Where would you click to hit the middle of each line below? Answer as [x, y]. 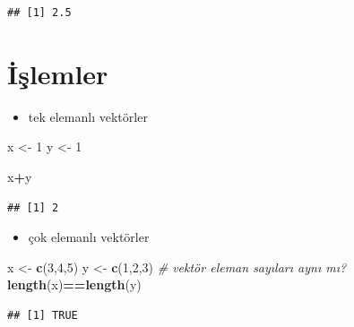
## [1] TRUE [43, 315]
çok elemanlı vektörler [89, 237]
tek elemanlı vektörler [88, 116]
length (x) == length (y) [74, 284]
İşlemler [58, 73]
